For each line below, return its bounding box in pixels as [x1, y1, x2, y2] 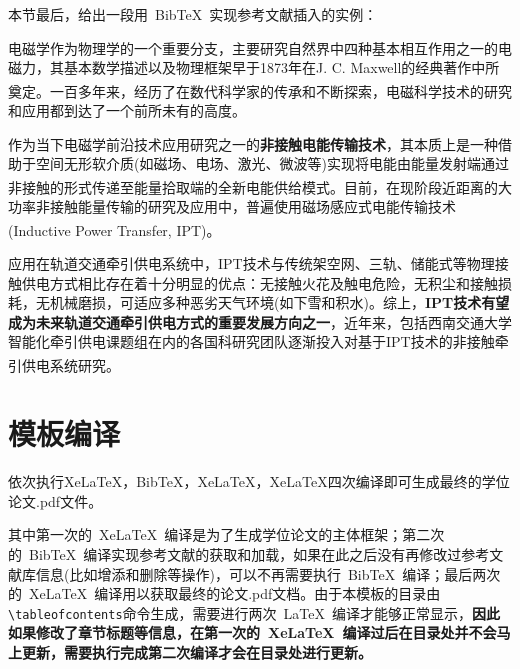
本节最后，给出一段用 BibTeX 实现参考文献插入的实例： [8, 4, 378, 24]
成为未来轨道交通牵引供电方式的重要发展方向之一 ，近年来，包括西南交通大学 [8, 311, 512, 332]
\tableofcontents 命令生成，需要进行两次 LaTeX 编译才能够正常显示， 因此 [8, 602, 500, 623]
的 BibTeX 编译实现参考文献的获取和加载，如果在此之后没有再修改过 [8, 544, 462, 565]
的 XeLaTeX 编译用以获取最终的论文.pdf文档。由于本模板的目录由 [8, 583, 441, 604]
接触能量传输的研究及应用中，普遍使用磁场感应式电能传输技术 [49, 196, 456, 217]
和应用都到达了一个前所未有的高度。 [8, 100, 246, 121]
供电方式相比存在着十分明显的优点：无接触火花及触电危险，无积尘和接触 [21, 272, 498, 293]
